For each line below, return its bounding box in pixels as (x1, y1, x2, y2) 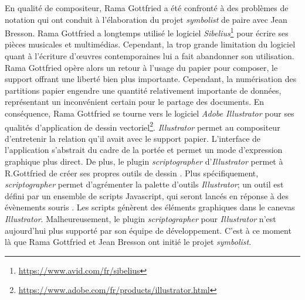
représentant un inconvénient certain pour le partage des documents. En (5, 96, 265, 108)
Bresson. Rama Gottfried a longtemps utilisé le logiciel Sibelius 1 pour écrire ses (5, 25, 289, 39)
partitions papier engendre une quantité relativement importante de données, (5, 84, 282, 96)
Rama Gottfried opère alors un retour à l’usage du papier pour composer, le (5, 61, 278, 73)
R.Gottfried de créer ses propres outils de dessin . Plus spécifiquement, (5, 166, 259, 179)
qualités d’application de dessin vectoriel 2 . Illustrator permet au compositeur (5, 119, 280, 133)
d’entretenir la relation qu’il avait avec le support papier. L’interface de (5, 132, 261, 144)
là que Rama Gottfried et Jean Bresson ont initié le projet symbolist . (5, 236, 252, 248)
